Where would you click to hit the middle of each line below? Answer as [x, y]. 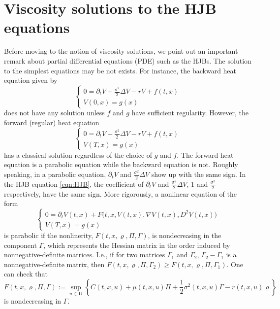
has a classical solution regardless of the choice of [78, 154]
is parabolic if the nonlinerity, [49, 235]
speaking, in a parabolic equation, [55, 174]
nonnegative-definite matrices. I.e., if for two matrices [85, 255]
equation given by [31, 80]
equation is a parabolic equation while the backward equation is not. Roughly [121, 164]
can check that [26, 274]
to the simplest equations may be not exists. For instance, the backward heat [120, 70]
